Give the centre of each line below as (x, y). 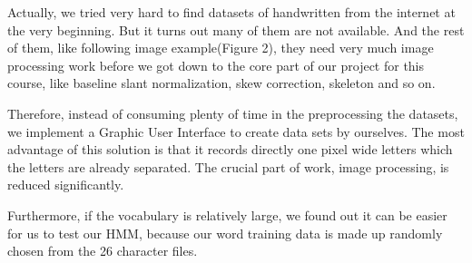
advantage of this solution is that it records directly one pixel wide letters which (230, 149)
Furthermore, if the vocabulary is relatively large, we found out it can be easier (227, 214)
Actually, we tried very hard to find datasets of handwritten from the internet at (231, 12)
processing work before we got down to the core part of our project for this (216, 65)
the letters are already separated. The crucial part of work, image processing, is (228, 166)
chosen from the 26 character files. (103, 251)
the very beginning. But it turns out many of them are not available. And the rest (236, 29)
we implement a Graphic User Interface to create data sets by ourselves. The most (236, 131)
